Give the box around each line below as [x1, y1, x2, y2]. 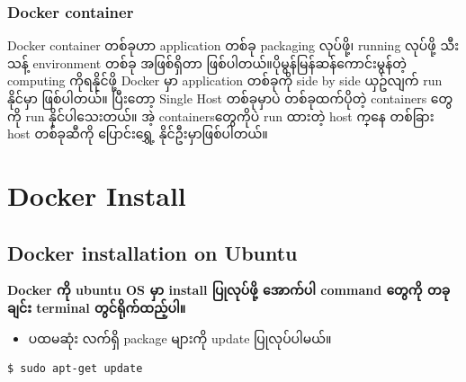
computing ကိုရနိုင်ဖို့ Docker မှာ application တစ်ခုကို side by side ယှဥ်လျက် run [7, 71, 443, 90]
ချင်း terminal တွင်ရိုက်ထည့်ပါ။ [7, 298, 186, 316]
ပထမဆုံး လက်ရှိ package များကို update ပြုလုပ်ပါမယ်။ [28, 328, 332, 347]
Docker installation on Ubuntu [7, 238, 298, 266]
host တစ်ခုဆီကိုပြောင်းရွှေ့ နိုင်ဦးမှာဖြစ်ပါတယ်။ [7, 124, 268, 143]
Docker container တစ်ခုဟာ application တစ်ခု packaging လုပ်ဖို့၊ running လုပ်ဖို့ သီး [7, 36, 460, 55]
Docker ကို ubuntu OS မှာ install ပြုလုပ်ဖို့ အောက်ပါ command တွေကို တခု [7, 280, 451, 299]
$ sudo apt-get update [7, 362, 143, 376]
